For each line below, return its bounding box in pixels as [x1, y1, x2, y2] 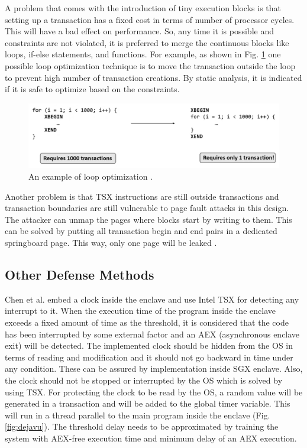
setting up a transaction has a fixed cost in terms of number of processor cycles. [5, 13, 295, 25]
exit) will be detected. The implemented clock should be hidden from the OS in [5, 339, 293, 352]
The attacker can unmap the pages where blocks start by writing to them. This [5, 213, 292, 225]
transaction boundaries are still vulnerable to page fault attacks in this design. [5, 202, 289, 214]
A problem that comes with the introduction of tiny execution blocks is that [5, 2, 281, 14]
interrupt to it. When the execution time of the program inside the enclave [5, 304, 276, 317]
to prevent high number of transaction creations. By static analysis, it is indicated [5, 71, 302, 83]
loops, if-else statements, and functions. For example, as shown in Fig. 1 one [5, 48, 281, 60]
